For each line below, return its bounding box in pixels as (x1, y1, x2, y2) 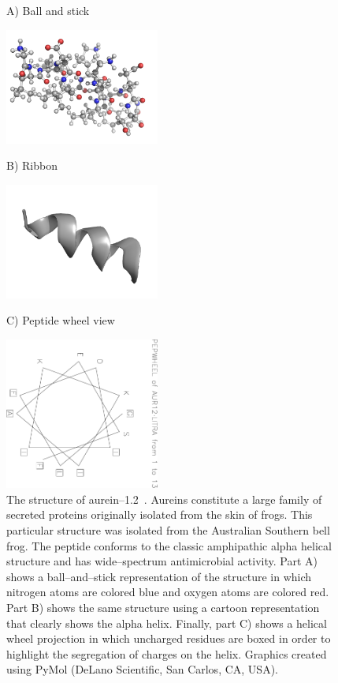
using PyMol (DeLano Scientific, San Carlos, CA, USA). (6, 661, 278, 677)
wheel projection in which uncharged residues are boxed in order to (6, 630, 331, 647)
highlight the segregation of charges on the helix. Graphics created (6, 645, 327, 662)
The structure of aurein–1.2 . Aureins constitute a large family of (6, 490, 322, 507)
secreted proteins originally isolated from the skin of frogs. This (6, 506, 313, 523)
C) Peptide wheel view (6, 312, 115, 328)
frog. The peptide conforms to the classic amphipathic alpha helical (6, 537, 332, 554)
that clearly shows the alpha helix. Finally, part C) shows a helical (6, 614, 327, 631)
